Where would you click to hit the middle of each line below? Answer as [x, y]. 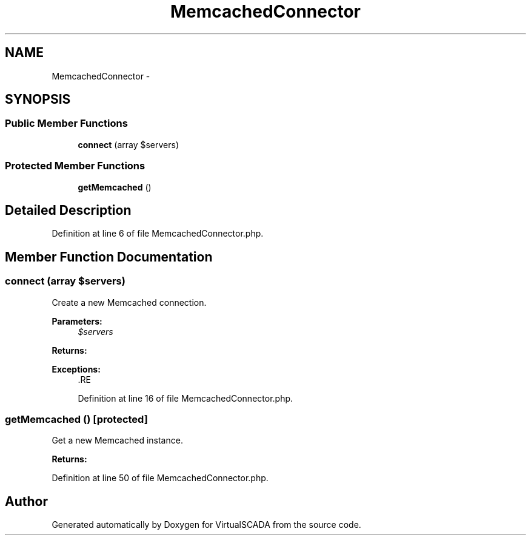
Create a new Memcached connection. [129, 302]
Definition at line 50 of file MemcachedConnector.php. [160, 478]
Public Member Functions [66, 123]
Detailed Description [68, 210]
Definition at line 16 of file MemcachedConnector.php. [185, 398]
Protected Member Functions [75, 166]
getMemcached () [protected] [76, 419]
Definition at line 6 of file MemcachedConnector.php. [158, 234]
